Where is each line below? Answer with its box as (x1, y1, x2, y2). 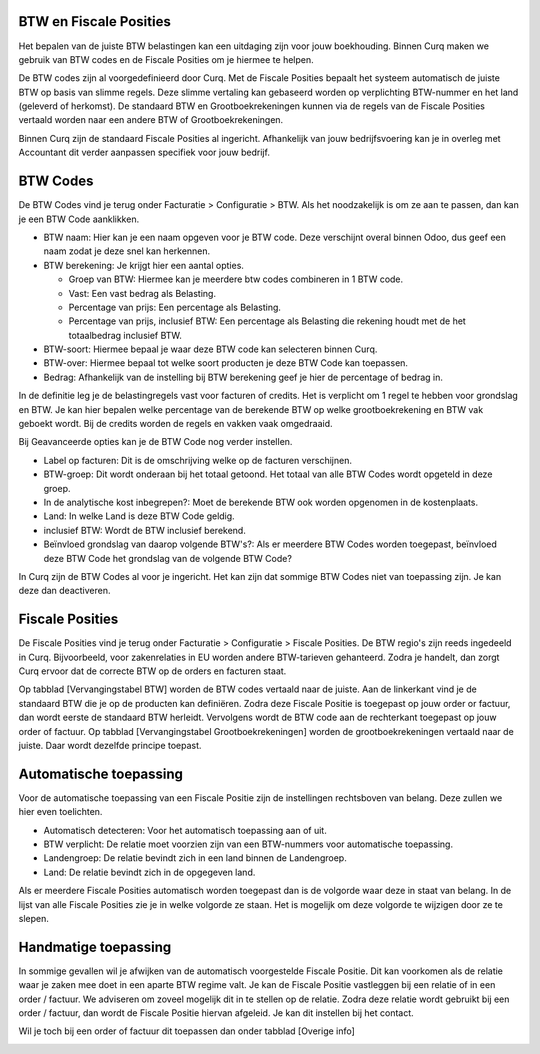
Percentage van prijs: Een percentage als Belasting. (68, 301, 282, 313)
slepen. (18, 912, 49, 924)
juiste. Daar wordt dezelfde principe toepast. (18, 739, 202, 751)
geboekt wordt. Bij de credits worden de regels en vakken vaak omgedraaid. (18, 418, 334, 430)
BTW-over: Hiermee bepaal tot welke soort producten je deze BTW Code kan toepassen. (43, 357, 409, 369)
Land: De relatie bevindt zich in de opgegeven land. (43, 866, 256, 878)
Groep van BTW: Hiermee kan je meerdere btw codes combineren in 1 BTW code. (68, 273, 404, 285)
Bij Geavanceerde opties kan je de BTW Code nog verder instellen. (18, 436, 293, 448)
